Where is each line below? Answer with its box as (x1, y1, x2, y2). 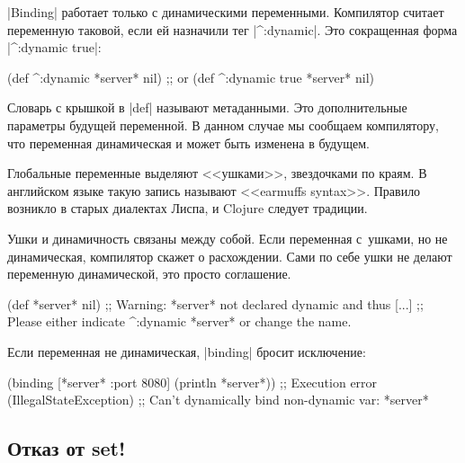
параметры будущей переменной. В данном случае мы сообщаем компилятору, (7, 115, 439, 134)
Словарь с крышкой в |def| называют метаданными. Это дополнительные (7, 98, 407, 117)
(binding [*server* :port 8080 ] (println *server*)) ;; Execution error (7, 372, 378, 391)
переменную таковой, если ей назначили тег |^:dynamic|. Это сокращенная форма (7, 20, 458, 39)
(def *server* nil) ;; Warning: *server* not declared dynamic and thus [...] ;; (7, 294, 424, 313)
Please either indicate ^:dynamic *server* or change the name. (7, 312, 352, 331)
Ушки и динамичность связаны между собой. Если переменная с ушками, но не (7, 228, 448, 247)
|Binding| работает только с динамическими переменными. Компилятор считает (7, 3, 444, 21)
